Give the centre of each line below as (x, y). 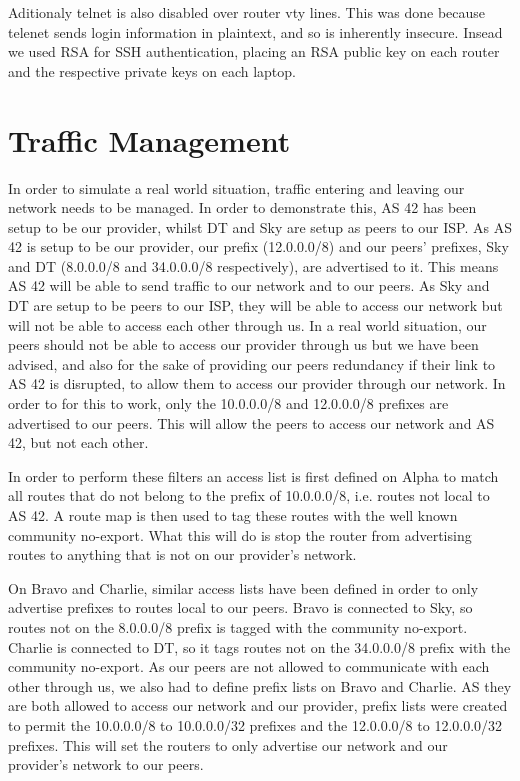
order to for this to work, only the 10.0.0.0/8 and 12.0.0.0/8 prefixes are (228, 403)
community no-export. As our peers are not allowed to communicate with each (249, 666)
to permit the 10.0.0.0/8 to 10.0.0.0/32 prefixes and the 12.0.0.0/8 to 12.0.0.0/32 (255, 724)
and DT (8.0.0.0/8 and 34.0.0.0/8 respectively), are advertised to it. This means (253, 265)
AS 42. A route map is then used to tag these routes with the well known (233, 515)
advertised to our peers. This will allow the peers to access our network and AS (251, 422)
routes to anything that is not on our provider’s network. (182, 554)
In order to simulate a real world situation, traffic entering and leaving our (236, 187)
